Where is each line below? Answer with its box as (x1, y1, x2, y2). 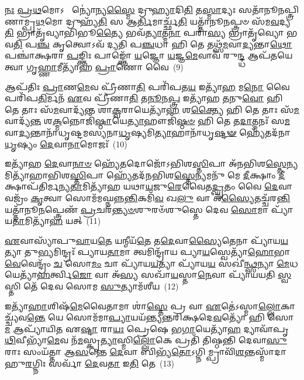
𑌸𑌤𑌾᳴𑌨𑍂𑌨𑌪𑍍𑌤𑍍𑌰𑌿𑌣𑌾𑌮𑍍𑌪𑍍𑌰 (239, 4, 299, 15)
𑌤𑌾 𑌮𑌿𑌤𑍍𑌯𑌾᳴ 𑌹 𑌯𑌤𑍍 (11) (12, 215, 101, 227)
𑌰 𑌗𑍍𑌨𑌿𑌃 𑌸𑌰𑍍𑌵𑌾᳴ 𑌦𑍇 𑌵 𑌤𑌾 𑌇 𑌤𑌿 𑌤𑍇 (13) (25, 357, 174, 369)
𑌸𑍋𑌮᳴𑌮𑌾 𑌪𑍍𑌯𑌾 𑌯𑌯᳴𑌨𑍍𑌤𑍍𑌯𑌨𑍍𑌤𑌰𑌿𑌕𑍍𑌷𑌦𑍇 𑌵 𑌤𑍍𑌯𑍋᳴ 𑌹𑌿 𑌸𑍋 (66, 311, 294, 323)
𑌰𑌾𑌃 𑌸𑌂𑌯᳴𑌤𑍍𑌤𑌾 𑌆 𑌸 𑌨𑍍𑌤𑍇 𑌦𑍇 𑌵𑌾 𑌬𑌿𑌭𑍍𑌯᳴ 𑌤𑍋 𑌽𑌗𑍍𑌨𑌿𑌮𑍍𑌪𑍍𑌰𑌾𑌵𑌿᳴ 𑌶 (5, 346, 244, 358)
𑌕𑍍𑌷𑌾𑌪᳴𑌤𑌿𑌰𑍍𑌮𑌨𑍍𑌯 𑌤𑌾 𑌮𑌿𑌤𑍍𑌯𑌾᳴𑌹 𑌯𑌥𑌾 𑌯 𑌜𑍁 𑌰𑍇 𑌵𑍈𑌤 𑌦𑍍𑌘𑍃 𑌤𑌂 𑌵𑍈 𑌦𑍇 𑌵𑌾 (5, 180, 293, 192)
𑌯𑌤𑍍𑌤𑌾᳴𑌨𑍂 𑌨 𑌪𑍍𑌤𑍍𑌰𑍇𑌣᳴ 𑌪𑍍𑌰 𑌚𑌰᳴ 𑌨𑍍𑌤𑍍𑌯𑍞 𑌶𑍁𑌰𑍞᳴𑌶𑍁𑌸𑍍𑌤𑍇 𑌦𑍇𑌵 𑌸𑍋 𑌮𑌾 (5, 203, 269, 215)
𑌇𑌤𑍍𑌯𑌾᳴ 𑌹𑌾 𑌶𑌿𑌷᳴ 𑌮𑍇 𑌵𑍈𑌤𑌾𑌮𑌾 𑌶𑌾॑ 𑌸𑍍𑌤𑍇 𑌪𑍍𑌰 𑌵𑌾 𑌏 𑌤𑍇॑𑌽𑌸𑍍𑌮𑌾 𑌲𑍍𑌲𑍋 (5, 299, 281, 312)
